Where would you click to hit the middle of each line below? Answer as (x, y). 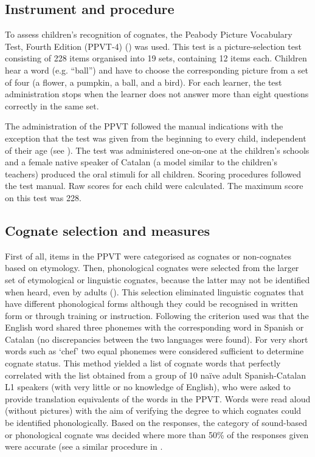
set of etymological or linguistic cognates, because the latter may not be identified (157, 279)
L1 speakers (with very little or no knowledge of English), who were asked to (148, 387)
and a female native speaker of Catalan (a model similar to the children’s (141, 162)
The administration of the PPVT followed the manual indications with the (144, 126)
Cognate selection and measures (108, 230)
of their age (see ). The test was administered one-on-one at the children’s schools (157, 150)
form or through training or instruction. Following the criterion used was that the (157, 315)
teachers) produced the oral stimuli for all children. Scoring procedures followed (153, 174)
